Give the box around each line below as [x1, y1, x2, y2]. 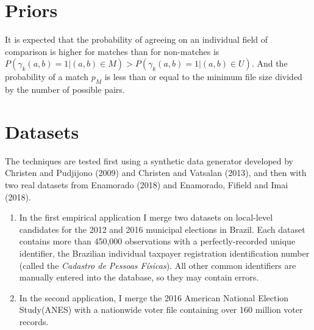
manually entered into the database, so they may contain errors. [19, 271, 259, 284]
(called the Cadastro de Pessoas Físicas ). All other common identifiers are [19, 258, 296, 271]
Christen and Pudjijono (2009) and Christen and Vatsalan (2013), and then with [5, 166, 307, 179]
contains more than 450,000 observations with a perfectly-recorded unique [19, 235, 296, 248]
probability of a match [5, 70, 88, 83]
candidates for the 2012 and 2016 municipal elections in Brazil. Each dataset [19, 222, 305, 235]
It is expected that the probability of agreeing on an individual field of [5, 33, 268, 46]
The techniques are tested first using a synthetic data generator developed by [5, 154, 294, 167]
